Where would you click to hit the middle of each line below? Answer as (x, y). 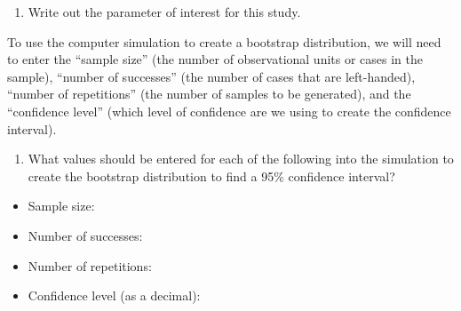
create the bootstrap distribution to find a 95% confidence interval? (211, 175)
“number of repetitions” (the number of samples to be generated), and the (209, 94)
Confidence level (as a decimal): (114, 295)
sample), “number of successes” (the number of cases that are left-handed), (211, 76)
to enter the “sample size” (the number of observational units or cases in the (215, 59)
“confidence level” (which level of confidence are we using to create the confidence (229, 111)
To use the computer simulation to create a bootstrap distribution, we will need (224, 41)
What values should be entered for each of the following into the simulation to (241, 159)
